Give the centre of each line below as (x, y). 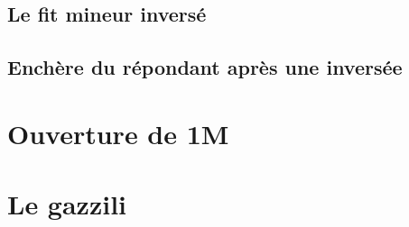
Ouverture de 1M (118, 133)
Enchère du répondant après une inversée (205, 67)
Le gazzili (67, 204)
